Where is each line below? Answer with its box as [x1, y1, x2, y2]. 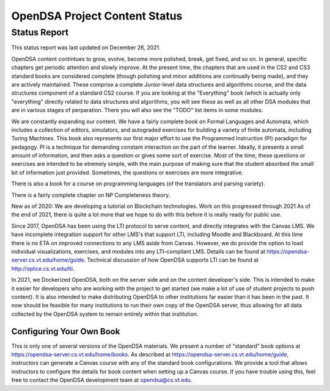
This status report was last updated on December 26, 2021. [11, 44, 161, 51]
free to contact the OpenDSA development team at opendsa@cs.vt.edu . [11, 376, 193, 384]
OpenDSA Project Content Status [11, 9, 183, 23]
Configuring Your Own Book [11, 326, 120, 337]
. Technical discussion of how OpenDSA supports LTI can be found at [84, 256, 259, 264]
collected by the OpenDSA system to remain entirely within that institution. [11, 310, 199, 317]
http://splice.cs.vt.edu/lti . [11, 265, 75, 272]
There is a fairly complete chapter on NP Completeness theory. [11, 191, 170, 198]
